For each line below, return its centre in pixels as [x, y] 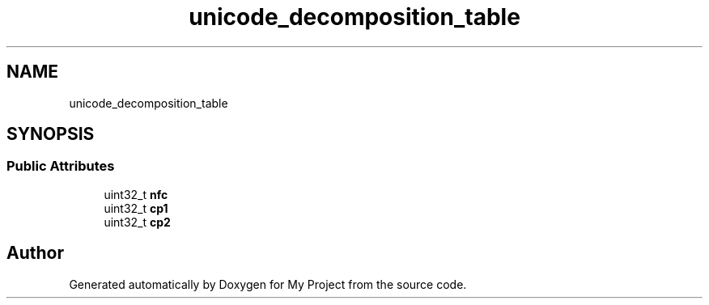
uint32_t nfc [136, 194]
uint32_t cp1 [136, 208]
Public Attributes [61, 166]
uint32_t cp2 [137, 222]
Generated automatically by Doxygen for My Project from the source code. [268, 284]
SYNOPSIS [51, 134]
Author [35, 253]
